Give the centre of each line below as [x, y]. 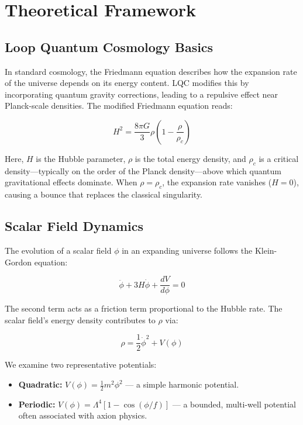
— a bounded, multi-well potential [234, 404]
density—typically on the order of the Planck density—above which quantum [143, 170]
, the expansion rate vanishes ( [217, 182]
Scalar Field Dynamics [74, 226]
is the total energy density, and [190, 158]
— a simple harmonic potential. [182, 384]
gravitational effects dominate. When [71, 182]
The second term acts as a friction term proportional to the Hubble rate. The [144, 308]
